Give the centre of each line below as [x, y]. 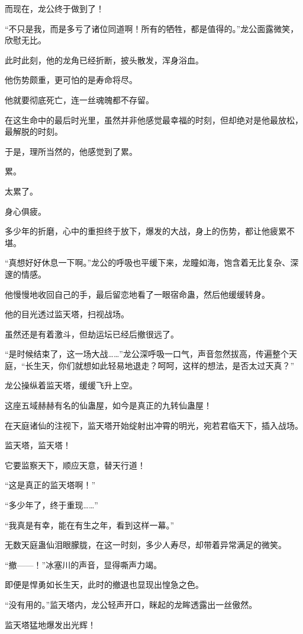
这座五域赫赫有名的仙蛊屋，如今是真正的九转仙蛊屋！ [108, 405]
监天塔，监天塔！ [38, 445]
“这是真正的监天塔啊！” [50, 485]
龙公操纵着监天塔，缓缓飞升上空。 [71, 385]
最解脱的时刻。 [34, 131]
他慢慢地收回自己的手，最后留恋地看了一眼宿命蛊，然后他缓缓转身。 [137, 294]
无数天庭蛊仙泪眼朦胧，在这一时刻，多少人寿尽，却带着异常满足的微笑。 [146, 545]
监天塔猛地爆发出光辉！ [50, 624]
